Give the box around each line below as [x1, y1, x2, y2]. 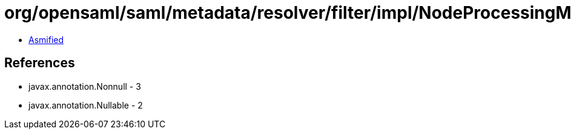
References [4, 55, 75, 71]
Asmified [28, 34, 64, 45]
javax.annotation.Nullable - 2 [28, 99, 143, 110]
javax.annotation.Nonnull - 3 [28, 81, 141, 92]
